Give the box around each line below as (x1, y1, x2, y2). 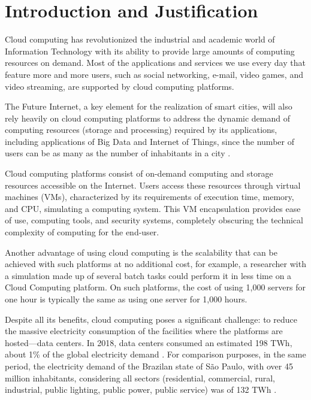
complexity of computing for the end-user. (5, 226, 159, 238)
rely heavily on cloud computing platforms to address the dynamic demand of (5, 111, 290, 124)
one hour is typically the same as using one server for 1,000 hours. (5, 293, 247, 305)
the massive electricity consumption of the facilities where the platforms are (5, 325, 283, 337)
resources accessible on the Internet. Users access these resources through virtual (5, 178, 301, 191)
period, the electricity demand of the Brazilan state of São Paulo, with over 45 (5, 359, 293, 372)
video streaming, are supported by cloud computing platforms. (5, 80, 234, 92)
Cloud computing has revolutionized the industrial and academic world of (5, 33, 275, 46)
